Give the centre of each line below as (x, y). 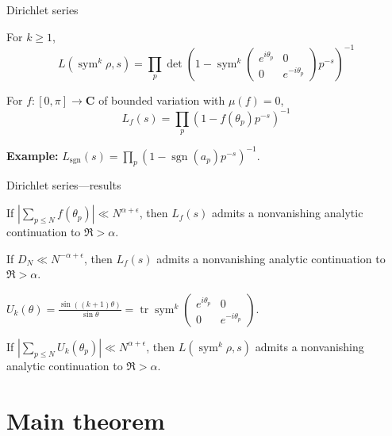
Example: (33, 155)
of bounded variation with (162, 99)
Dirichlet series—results (64, 185)
